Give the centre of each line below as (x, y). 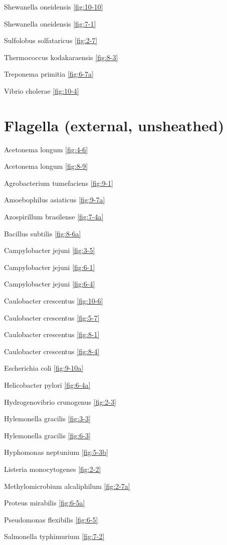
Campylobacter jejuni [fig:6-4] (50, 284)
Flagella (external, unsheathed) (114, 125)
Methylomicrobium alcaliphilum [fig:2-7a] (67, 486)
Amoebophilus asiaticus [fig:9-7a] (55, 200)
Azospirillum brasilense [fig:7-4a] (54, 217)
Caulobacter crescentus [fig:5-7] (52, 317)
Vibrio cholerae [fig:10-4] (42, 90)
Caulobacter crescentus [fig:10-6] (54, 301)
